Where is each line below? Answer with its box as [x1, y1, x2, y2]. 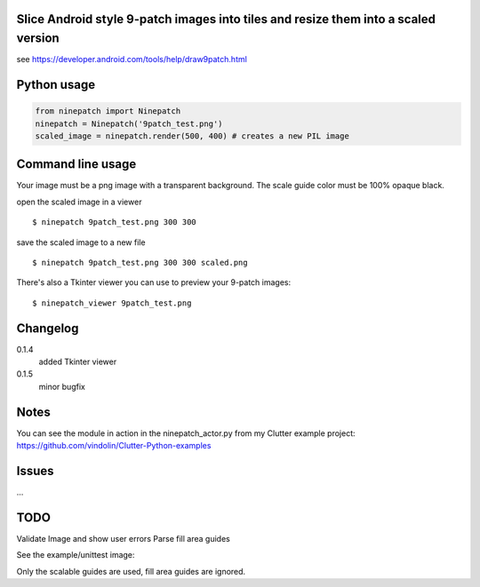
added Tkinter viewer [38, 356, 117, 368]
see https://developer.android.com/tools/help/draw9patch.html [16, 54, 248, 65]
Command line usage [16, 156, 137, 172]
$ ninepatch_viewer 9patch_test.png [32, 297, 192, 308]
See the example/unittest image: [16, 550, 135, 560]
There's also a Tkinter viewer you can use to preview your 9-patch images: [16, 277, 292, 288]
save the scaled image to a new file [16, 236, 146, 248]
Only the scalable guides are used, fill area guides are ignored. [16, 566, 246, 576]
